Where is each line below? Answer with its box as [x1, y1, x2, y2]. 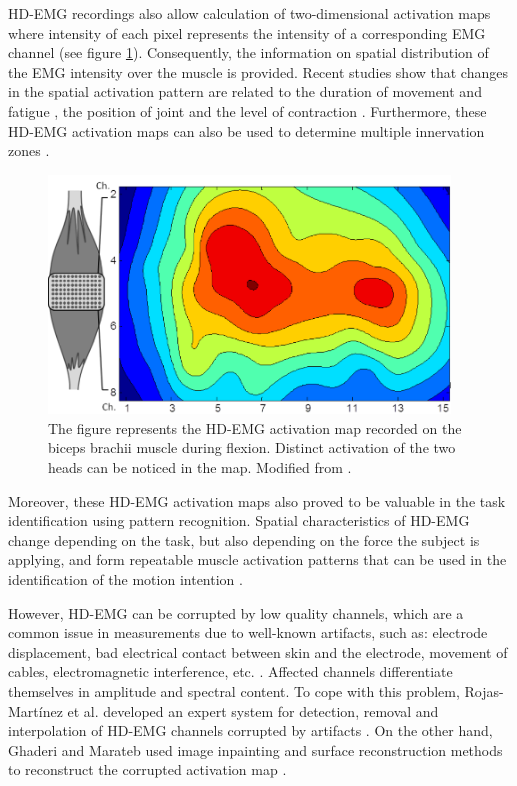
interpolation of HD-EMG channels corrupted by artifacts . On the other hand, [8, 720, 493, 741]
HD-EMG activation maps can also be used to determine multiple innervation [8, 120, 485, 141]
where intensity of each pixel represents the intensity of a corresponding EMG [8, 22, 486, 43]
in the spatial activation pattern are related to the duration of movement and [8, 81, 482, 102]
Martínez [8, 700, 63, 721]
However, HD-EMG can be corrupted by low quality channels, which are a [8, 602, 464, 623]
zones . [8, 140, 50, 161]
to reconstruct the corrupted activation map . [8, 759, 287, 780]
